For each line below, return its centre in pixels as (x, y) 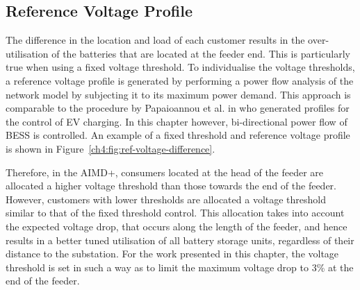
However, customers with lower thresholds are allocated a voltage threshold (166, 199)
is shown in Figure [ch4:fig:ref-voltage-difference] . (111, 148)
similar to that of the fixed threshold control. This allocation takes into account (175, 213)
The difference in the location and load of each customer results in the (155, 40)
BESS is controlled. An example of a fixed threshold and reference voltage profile (178, 135)
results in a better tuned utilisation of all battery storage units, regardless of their (180, 240)
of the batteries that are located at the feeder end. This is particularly (201, 53)
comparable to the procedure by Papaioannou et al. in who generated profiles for (178, 108)
